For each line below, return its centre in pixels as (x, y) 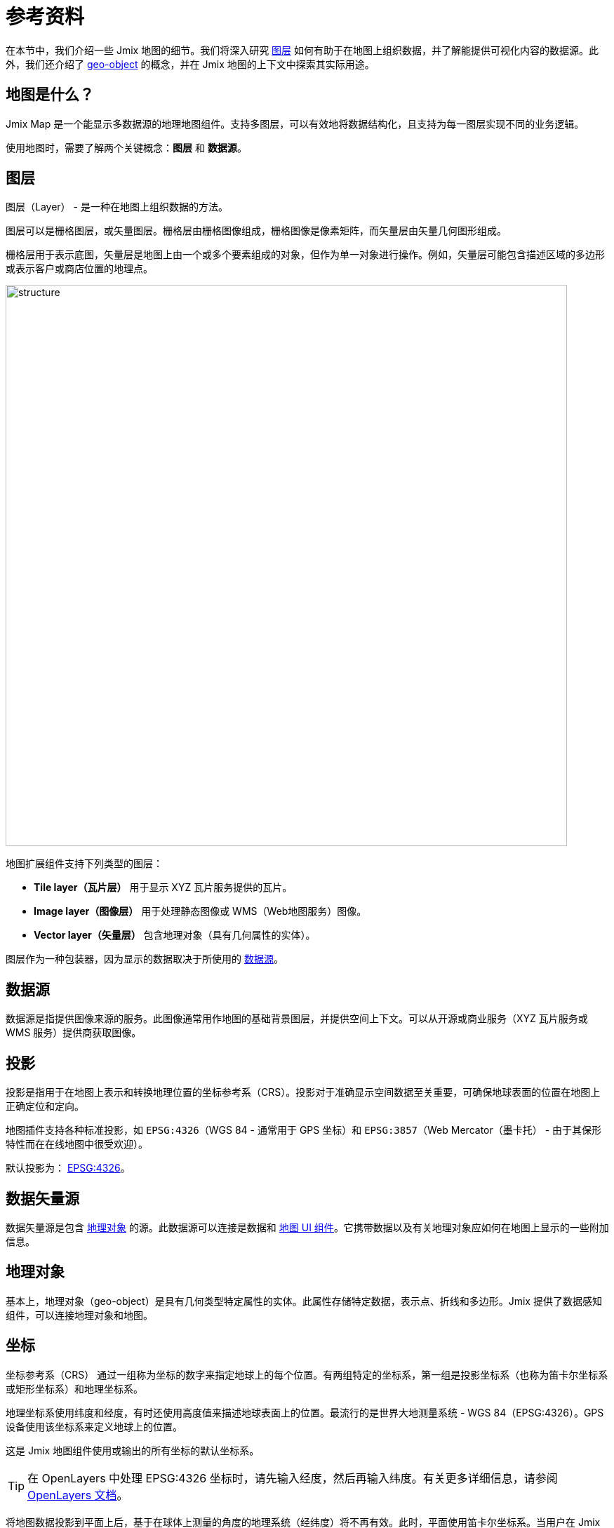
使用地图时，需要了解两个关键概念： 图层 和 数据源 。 (126, 147)
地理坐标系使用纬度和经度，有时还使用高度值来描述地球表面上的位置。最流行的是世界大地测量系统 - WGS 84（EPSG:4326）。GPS (305, 1412)
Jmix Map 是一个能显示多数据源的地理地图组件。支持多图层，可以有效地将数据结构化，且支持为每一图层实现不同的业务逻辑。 (295, 123)
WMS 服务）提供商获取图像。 (74, 1033)
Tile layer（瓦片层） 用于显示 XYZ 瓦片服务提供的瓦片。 (163, 887)
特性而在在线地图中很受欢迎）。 (77, 1144)
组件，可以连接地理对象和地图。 (79, 1315)
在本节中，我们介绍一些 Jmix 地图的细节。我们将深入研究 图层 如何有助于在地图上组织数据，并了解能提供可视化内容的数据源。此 (302, 50)
